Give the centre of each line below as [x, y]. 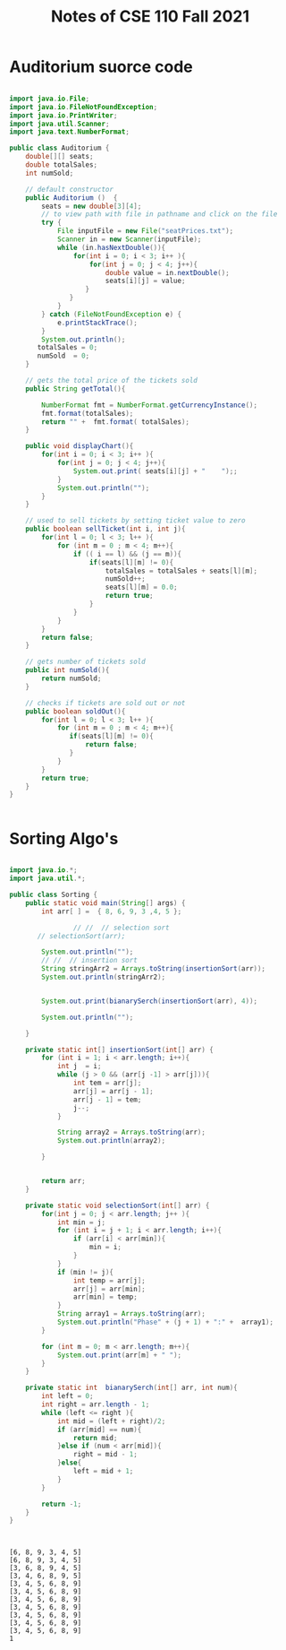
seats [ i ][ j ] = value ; [145, 281]
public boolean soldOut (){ [76, 711]
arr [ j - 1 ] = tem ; [107, 1100]
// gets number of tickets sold [85, 662]
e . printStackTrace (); [97, 323]
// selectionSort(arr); [81, 936]
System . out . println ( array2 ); [111, 1141]
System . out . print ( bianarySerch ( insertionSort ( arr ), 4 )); [149, 1001]
